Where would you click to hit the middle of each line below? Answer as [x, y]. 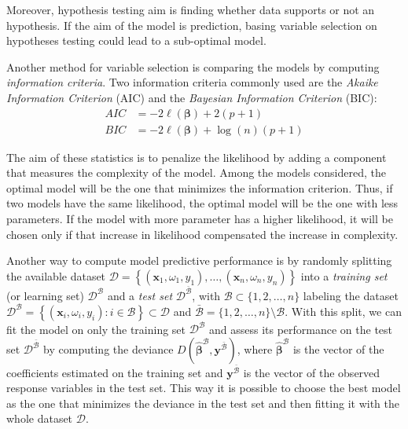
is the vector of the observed [312, 372]
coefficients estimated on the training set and [115, 372]
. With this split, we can [343, 311]
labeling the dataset [351, 295]
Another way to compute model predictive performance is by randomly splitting [199, 260]
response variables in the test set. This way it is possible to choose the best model [204, 388]
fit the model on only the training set [96, 329]
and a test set [140, 295]
